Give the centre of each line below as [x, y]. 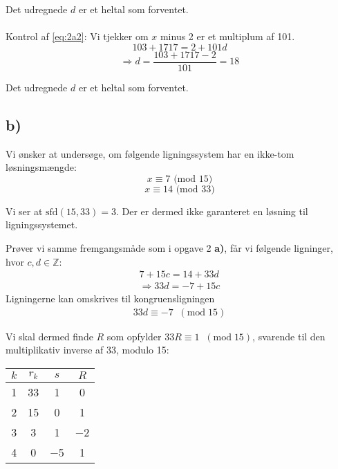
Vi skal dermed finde [49, 336]
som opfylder [134, 336]
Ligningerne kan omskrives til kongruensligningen [110, 298]
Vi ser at [24, 211]
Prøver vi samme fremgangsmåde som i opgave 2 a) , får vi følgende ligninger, [169, 248]
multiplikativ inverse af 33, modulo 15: [87, 350]
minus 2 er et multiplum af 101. [227, 36]
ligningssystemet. [42, 224]
